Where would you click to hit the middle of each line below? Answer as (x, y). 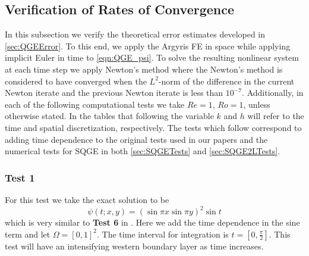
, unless (257, 104)
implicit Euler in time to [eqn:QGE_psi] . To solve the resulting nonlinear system (152, 57)
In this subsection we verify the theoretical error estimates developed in (135, 34)
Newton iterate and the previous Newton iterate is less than (114, 93)
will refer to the (276, 116)
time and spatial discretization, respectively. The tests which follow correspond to (153, 127)
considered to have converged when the (76, 81)
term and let (28, 234)
